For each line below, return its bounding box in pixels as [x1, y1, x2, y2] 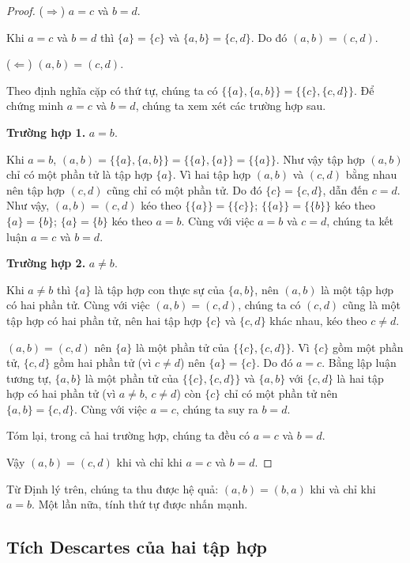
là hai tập [337, 369, 384, 386]
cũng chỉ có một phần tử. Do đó [107, 181, 262, 198]
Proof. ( [6, 2, 43, 18]
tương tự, [6, 369, 51, 386]
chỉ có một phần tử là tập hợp [6, 166, 152, 183]
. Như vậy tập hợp [276, 150, 365, 167]
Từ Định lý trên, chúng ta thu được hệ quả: [6, 480, 219, 497]
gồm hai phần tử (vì [54, 354, 152, 371]
